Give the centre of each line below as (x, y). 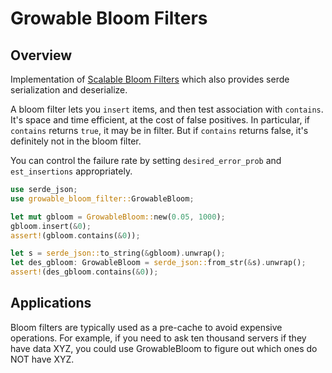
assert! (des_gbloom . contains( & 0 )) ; (84, 272)
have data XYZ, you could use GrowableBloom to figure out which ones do (164, 348)
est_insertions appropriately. (71, 171)
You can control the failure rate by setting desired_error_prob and (146, 160)
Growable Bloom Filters (109, 18)
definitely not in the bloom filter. (76, 141)
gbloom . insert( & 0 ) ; (51, 226)
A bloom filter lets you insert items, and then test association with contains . (167, 109)
